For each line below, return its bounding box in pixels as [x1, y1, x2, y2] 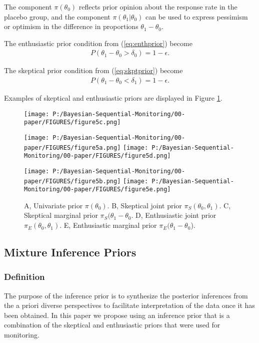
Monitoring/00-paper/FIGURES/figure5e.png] [24, 186, 171, 193]
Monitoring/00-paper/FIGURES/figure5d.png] [24, 152, 171, 160]
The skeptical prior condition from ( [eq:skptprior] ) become [4, 65, 183, 76]
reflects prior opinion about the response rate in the [78, 2, 237, 12]
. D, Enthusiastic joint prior [131, 210, 216, 220]
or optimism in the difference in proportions [4, 21, 138, 32]
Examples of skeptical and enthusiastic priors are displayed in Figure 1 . [4, 93, 222, 103]
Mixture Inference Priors [4, 244, 136, 260]
